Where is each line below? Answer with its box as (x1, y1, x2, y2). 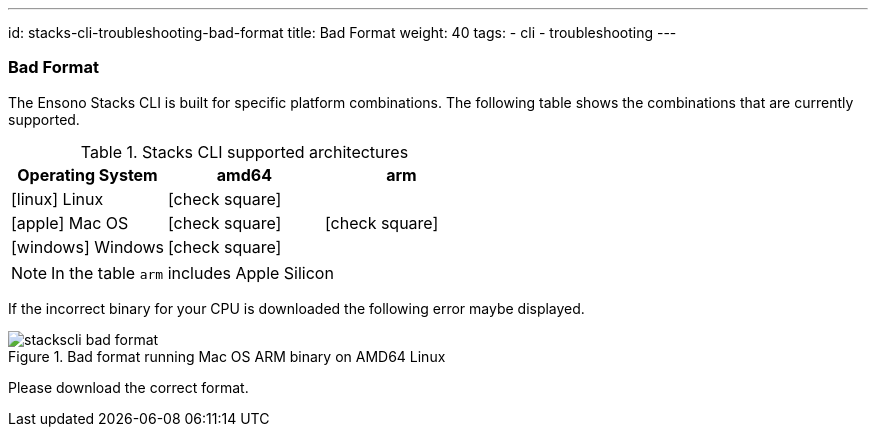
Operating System (17, 164, 158, 185)
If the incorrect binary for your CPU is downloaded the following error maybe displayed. (8, 299, 585, 317)
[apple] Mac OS (11, 212, 129, 233)
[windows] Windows (11, 236, 164, 257)
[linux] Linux (11, 188, 104, 209)
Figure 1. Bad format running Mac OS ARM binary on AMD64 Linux (8, 347, 446, 365)
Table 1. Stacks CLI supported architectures (80, 141, 409, 162)
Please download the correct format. (8, 378, 249, 396)
